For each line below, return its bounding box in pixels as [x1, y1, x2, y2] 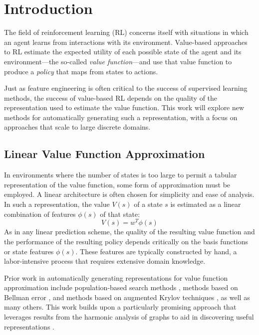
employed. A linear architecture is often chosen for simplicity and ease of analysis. [4, 189, 255, 199]
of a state [134, 199, 163, 209]
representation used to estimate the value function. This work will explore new [4, 102, 245, 113]
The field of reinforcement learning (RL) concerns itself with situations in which [4, 27, 249, 37]
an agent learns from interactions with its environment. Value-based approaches [4, 36, 248, 47]
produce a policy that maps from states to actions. [4, 66, 158, 76]
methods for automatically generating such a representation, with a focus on [4, 112, 238, 122]
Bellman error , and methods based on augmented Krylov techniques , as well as [4, 292, 250, 302]
